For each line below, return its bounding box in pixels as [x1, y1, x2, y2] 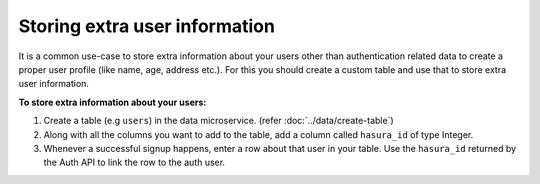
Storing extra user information [18, 15, 275, 37]
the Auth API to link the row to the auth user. [43, 156, 225, 169]
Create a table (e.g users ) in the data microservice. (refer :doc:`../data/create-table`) [43, 115, 394, 127]
